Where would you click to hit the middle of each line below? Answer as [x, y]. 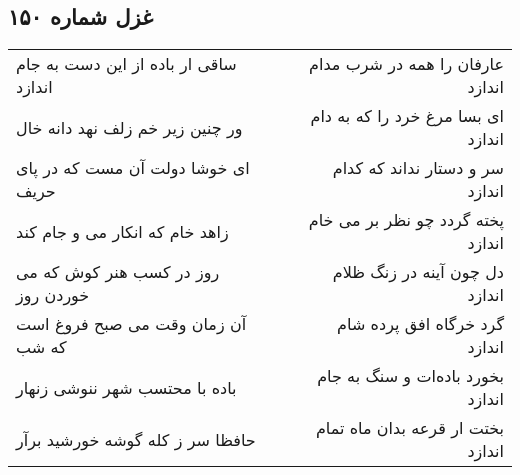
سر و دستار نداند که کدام [418, 168]
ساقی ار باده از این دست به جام [126, 64]
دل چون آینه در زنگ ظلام [418, 272]
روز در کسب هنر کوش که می [118, 272]
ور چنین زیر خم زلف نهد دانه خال [129, 127]
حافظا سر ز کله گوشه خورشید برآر [136, 439]
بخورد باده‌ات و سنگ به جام [410, 376]
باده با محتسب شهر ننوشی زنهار [126, 387]
